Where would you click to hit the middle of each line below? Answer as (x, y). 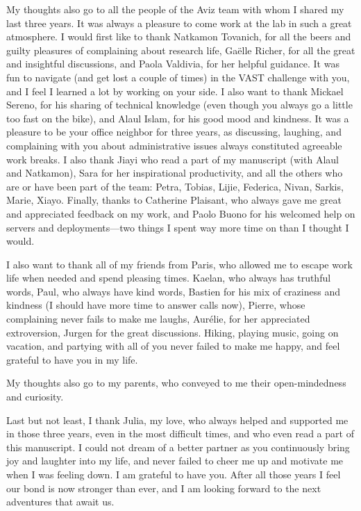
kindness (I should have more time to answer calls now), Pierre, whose (156, 305)
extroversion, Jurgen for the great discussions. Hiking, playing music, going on (173, 332)
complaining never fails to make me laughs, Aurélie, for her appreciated (158, 319)
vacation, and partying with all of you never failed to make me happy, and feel (173, 346)
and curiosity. (35, 397)
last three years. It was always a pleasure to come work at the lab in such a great (179, 23)
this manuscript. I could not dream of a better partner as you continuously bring (178, 447)
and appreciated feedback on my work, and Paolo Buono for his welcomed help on (181, 213)
